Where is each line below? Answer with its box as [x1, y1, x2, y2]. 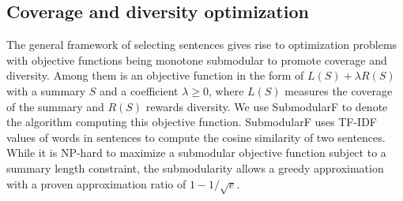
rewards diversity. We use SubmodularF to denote [145, 98, 388, 114]
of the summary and [6, 98, 104, 114]
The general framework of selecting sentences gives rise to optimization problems [6, 36, 397, 53]
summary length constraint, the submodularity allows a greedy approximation [6, 159, 384, 176]
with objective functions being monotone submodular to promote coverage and [6, 51, 387, 68]
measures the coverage [284, 82, 393, 99]
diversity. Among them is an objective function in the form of [6, 67, 304, 84]
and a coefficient [99, 82, 179, 99]
